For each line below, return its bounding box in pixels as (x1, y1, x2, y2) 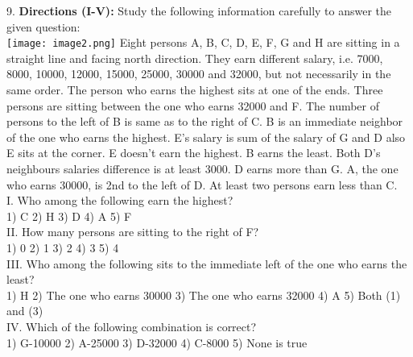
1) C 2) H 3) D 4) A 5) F (6, 207, 132, 224)
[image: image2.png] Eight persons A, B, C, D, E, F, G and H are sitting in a (6, 34, 400, 51)
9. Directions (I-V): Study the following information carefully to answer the (6, 2, 392, 19)
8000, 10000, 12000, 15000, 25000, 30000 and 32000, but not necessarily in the (6, 65, 391, 82)
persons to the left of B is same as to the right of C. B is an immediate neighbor (6, 113, 403, 130)
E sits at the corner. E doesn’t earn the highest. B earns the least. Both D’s (6, 144, 381, 161)
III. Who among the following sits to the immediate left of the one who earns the (6, 255, 407, 272)
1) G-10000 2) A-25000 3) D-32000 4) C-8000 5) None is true (6, 334, 308, 351)
